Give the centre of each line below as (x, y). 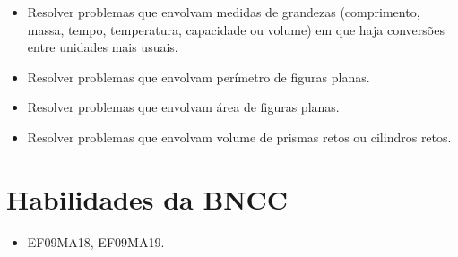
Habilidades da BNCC (147, 198)
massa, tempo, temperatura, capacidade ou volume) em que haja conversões (236, 29)
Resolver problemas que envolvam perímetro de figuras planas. (199, 77)
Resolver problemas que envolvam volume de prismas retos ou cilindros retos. (239, 137)
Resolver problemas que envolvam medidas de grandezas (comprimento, (224, 12)
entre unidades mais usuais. (103, 47)
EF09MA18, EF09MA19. (96, 241)
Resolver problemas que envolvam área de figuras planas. (183, 107)
